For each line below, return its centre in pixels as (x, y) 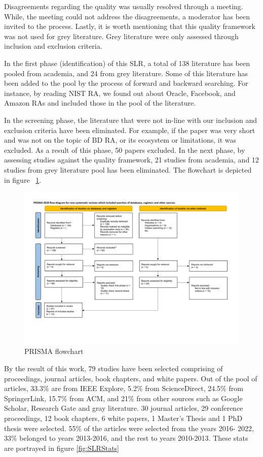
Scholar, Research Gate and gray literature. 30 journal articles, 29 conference (124, 408)
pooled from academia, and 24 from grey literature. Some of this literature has (126, 73)
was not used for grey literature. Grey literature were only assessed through (121, 36)
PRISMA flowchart (54, 351)
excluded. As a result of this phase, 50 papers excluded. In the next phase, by (125, 150)
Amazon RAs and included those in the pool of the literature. (100, 103)
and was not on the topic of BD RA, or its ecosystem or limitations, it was (120, 140)
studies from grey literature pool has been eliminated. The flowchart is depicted (128, 169)
